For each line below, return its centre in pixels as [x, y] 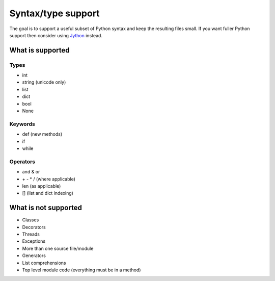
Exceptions [34, 241]
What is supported [39, 50]
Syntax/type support [54, 13]
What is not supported [46, 208]
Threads [31, 234]
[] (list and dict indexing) [48, 193]
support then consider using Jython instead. [56, 35]
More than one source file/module [58, 248]
